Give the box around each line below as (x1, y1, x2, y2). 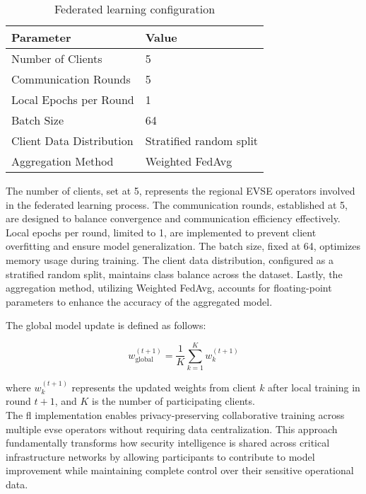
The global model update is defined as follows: (6, 318, 206, 333)
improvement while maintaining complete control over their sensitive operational (6, 463, 354, 478)
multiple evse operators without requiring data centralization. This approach (6, 421, 338, 436)
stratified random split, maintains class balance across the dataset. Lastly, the (6, 266, 343, 281)
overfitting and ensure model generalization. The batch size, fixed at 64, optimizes (6, 239, 360, 253)
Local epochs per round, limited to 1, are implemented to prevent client (6, 224, 317, 239)
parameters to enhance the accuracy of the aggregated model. (6, 294, 273, 309)
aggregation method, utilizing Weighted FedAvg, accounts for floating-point (6, 280, 332, 295)
